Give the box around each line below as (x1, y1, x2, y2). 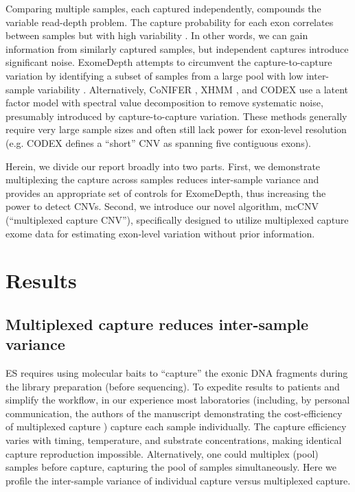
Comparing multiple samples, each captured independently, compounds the (5, 1, 321, 15)
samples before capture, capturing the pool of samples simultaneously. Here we (5, 460, 337, 474)
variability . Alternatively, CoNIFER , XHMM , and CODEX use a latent (37, 82, 349, 96)
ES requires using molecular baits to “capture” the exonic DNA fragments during (5, 366, 348, 380)
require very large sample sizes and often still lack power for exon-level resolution (5, 122, 347, 137)
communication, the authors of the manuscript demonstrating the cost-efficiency (5, 406, 343, 420)
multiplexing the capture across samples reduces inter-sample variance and (5, 172, 319, 187)
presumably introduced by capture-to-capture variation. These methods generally (5, 108, 347, 123)
